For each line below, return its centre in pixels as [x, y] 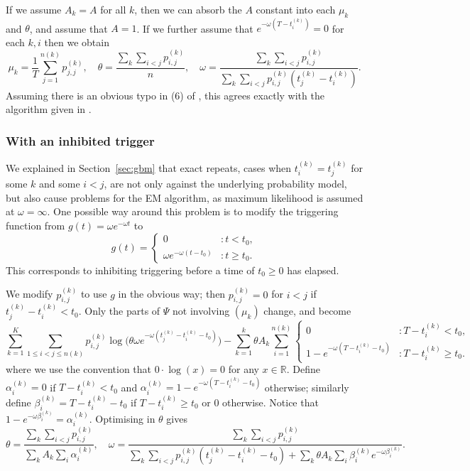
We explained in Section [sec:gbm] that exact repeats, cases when [149, 167]
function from [35, 226]
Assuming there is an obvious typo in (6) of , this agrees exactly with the [165, 95]
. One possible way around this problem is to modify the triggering [193, 211]
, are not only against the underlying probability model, [225, 184]
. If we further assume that [195, 28]
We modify [29, 294]
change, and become [307, 311]
